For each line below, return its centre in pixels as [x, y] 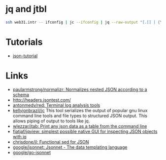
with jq [19, 136]
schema [21, 94]
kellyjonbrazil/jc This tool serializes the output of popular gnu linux [80, 110]
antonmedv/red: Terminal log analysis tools [56, 105]
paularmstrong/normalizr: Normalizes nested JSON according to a [80, 89]
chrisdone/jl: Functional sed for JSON [51, 142]
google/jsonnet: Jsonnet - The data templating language [70, 147]
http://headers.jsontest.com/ [42, 100]
